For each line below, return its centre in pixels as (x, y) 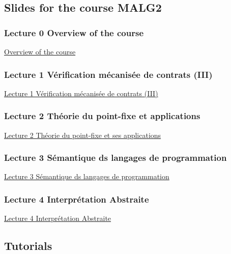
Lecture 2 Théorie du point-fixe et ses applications (83, 135)
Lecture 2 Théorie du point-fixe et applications (102, 116)
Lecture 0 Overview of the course (74, 32)
